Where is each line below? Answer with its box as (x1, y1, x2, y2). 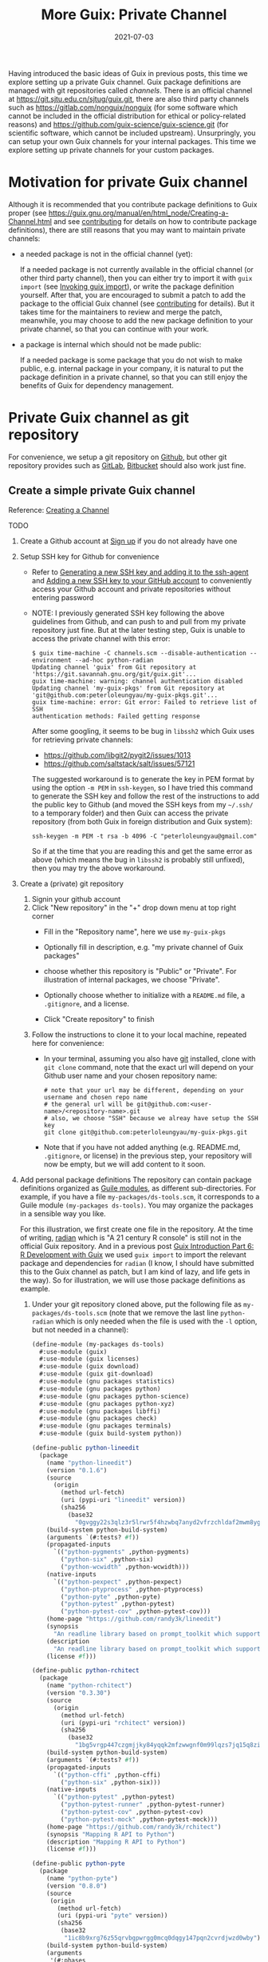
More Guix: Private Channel (41, 6, 227, 24)
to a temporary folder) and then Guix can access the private (31, 808, 229, 818)
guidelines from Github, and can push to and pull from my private (31, 616, 246, 626)
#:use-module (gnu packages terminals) (38, 1422, 171, 1430)
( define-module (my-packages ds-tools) (31, 1340, 165, 1348)
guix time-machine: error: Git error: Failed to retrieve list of (31, 698, 258, 706)
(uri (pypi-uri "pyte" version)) (57, 1912, 168, 1920)
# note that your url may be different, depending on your (43, 1086, 245, 1094)
